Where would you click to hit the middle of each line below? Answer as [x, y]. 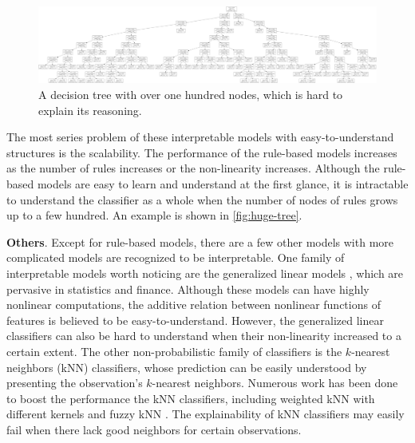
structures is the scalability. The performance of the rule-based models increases [202, 152]
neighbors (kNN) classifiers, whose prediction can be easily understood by [187, 367]
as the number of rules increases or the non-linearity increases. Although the [193, 168]
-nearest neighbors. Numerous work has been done [275, 383]
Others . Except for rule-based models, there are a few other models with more [200, 241]
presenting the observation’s [75, 383]
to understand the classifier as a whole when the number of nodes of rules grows [202, 199]
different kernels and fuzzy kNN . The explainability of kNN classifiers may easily [206, 414]
